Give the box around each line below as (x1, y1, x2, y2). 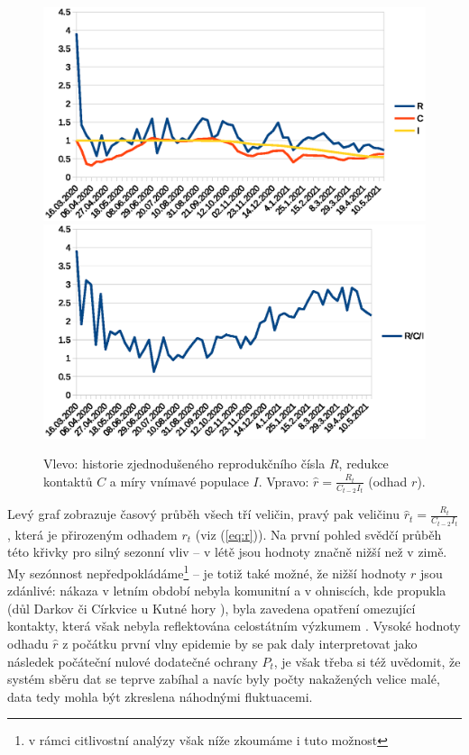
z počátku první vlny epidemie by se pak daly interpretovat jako (62, 634, 418, 653)
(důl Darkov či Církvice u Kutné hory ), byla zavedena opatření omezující (7, 598, 416, 617)
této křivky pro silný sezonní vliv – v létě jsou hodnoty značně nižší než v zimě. (7, 542, 447, 561)
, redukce (338, 454, 389, 473)
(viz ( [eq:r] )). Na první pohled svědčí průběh (195, 524, 442, 543)
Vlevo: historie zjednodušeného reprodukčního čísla (43, 454, 326, 473)
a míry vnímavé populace (109, 471, 249, 490)
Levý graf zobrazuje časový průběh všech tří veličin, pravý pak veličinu (7, 505, 400, 523)
